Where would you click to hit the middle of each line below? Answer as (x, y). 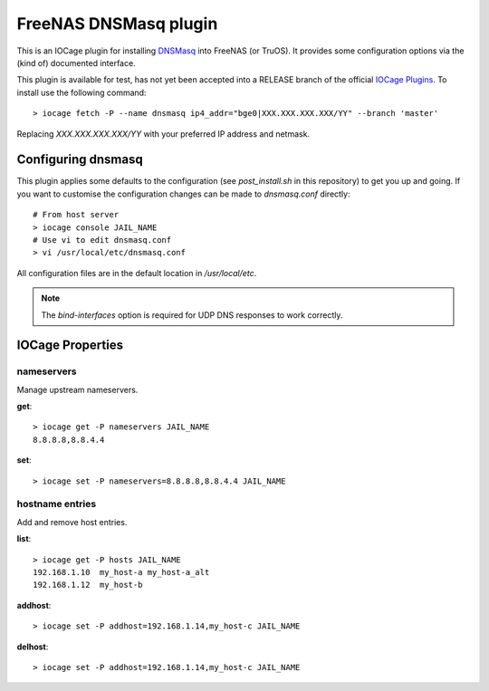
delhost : (33, 647)
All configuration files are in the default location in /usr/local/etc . (137, 273)
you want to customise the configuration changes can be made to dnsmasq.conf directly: (183, 194)
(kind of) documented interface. (76, 62)
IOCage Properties (70, 345)
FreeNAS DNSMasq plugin (117, 24)
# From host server (76, 215)
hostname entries (57, 504)
